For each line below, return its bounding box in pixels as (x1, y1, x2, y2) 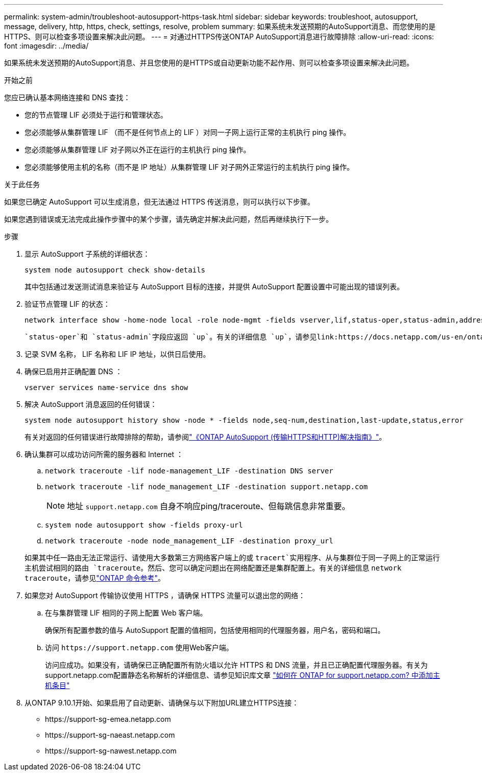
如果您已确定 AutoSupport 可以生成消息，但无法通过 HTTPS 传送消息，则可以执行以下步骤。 (4, 197, 315, 206)
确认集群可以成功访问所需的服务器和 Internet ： (25, 450, 184, 459)
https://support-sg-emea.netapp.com (45, 715, 171, 723)
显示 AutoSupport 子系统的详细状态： (25, 249, 150, 258)
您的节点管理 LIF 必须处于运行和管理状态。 (25, 110, 167, 119)
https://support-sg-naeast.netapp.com (45, 731, 175, 739)
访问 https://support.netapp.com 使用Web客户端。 (45, 643, 233, 652)
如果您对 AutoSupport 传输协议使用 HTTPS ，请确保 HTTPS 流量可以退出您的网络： (25, 591, 306, 600)
